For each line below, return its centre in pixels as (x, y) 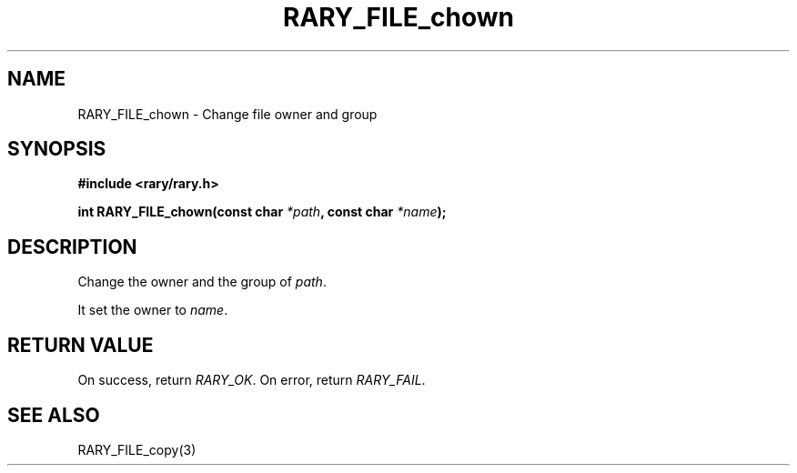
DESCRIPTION (72, 247)
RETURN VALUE (81, 345)
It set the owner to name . (153, 310)
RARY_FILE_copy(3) (137, 449)
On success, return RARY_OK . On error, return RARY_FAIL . (252, 380)
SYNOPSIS (57, 149)
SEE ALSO (54, 415)
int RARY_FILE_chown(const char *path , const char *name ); (262, 212)
